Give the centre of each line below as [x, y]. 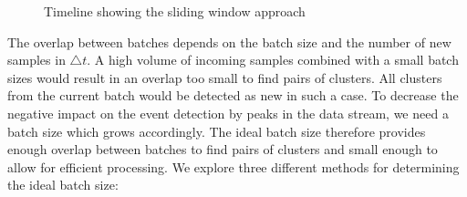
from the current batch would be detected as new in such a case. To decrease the [233, 95]
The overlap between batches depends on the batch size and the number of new [229, 41]
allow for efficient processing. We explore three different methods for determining [233, 166]
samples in [36, 60]
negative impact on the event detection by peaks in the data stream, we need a [228, 113]
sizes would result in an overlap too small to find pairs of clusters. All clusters [225, 77]
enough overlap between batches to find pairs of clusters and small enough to [223, 149]
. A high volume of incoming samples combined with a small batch [273, 60]
